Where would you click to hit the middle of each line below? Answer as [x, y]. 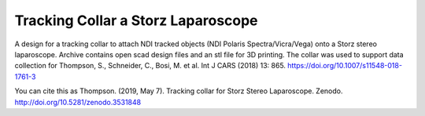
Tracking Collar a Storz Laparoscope [137, 20]
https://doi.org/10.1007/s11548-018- [345, 66]
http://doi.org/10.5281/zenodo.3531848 [78, 102]
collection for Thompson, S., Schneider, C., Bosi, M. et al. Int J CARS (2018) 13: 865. [150, 66]
